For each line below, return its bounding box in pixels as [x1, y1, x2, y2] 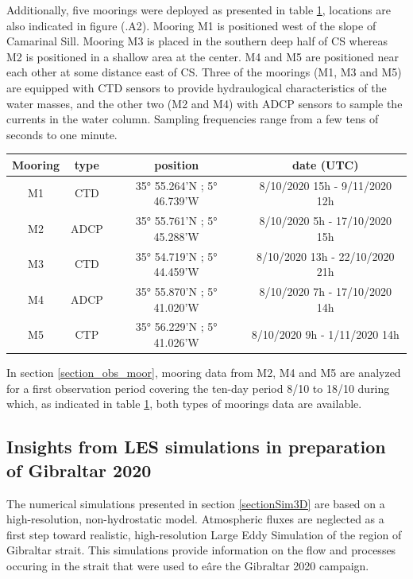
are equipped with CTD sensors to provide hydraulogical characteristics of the [6, 79, 387, 95]
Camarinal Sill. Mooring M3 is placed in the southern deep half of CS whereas [6, 33, 388, 49]
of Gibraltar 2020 [6, 457, 152, 482]
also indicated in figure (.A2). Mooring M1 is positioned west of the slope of [6, 17, 376, 33]
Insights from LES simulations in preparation [6, 434, 386, 459]
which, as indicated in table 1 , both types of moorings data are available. [6, 395, 362, 412]
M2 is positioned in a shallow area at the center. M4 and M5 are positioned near [6, 48, 399, 64]
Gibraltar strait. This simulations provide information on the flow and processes [6, 542, 396, 558]
